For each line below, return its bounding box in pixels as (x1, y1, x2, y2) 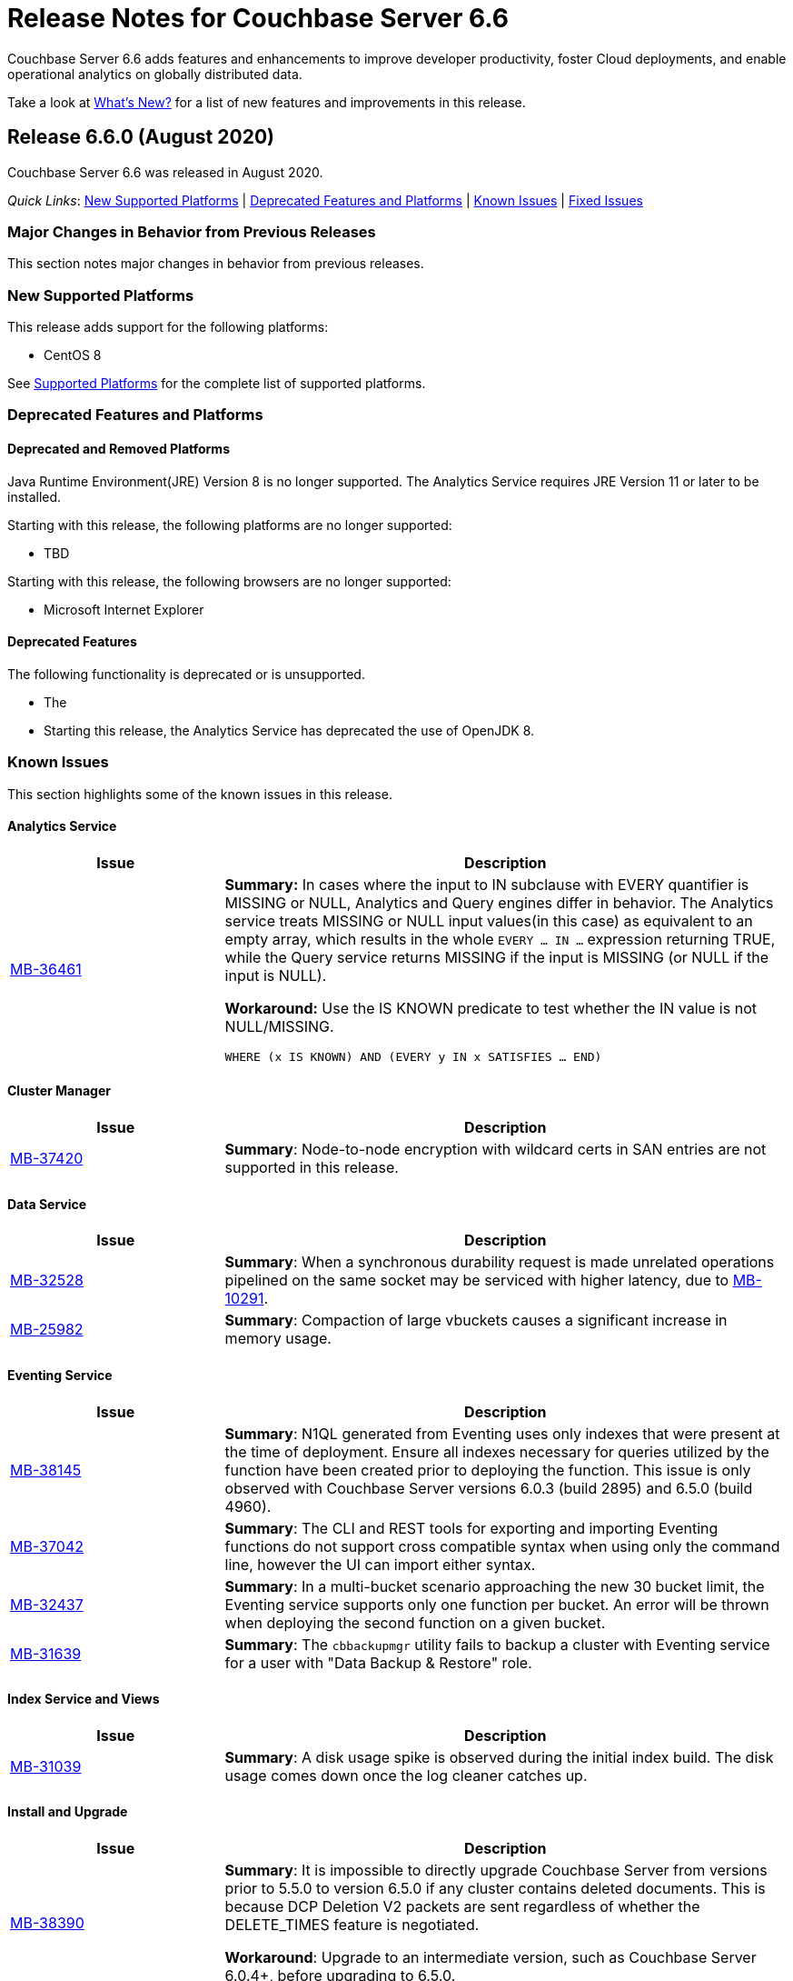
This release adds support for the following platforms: (7, 319, 329, 335)
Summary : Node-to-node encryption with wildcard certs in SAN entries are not (224, 1140, 767, 1159)
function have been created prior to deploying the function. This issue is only (224, 1460, 751, 1479)
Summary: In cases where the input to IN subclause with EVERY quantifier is (224, 875, 749, 894)
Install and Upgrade (7, 1804, 128, 1820)
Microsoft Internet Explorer (44, 601, 204, 617)
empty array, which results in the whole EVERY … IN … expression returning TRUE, (224, 929, 776, 948)
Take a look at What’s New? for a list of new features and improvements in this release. (7, 94, 526, 110)
